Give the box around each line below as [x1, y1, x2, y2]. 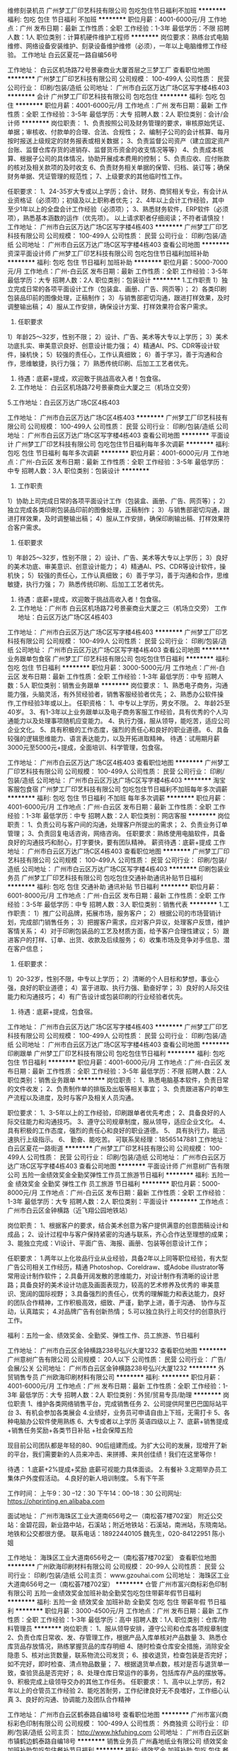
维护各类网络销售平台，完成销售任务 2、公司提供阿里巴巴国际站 [36, 1400, 222, 1408]
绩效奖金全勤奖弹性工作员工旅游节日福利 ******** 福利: [45, 1171, 210, 1179]
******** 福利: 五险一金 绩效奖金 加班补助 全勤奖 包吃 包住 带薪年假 [7, 1598, 207, 1606]
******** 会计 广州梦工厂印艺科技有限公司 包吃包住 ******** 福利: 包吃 [7, 92, 218, 101]
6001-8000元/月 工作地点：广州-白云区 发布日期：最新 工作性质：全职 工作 [7, 891, 226, 900]
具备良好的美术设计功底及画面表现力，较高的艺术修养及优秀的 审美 [19, 1281, 214, 1289]
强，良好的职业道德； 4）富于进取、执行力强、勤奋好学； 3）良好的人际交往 [7, 983, 230, 992]
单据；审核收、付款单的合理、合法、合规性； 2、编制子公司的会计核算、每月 [7, 128, 230, 136]
